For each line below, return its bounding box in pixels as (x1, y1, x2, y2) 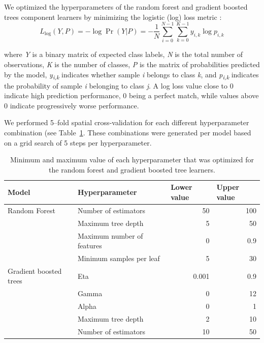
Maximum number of (77, 230, 143, 241)
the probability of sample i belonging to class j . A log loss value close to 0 (4, 80, 234, 91)
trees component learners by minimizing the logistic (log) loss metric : (4, 11, 222, 22)
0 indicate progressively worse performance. (4, 100, 139, 110)
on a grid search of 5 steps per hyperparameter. (4, 137, 152, 148)
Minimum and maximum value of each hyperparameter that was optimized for (10, 154, 254, 165)
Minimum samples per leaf (77, 252, 160, 263)
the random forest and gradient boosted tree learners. (49, 164, 215, 175)
